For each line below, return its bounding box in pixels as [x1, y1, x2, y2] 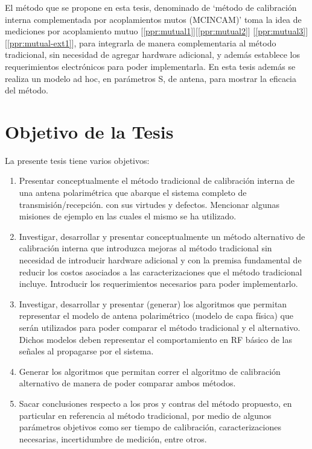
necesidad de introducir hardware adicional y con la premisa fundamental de [19, 254, 302, 266]
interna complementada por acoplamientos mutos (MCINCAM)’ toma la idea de [5, 13, 302, 25]
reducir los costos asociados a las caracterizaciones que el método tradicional [19, 265, 302, 278]
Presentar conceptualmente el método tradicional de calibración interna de [19, 174, 295, 187]
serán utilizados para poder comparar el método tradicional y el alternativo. [19, 321, 301, 333]
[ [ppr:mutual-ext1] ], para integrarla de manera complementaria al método [5, 36, 276, 49]
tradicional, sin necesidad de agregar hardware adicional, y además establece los [5, 48, 301, 61]
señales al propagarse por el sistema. [19, 345, 154, 357]
